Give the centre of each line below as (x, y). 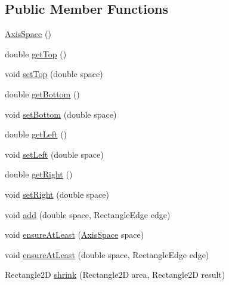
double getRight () (39, 174)
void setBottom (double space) (61, 114)
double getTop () (36, 53)
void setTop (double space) (54, 74)
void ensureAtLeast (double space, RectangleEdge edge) (107, 254)
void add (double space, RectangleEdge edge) (88, 214)
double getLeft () (36, 134)
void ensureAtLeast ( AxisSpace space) (75, 235)
